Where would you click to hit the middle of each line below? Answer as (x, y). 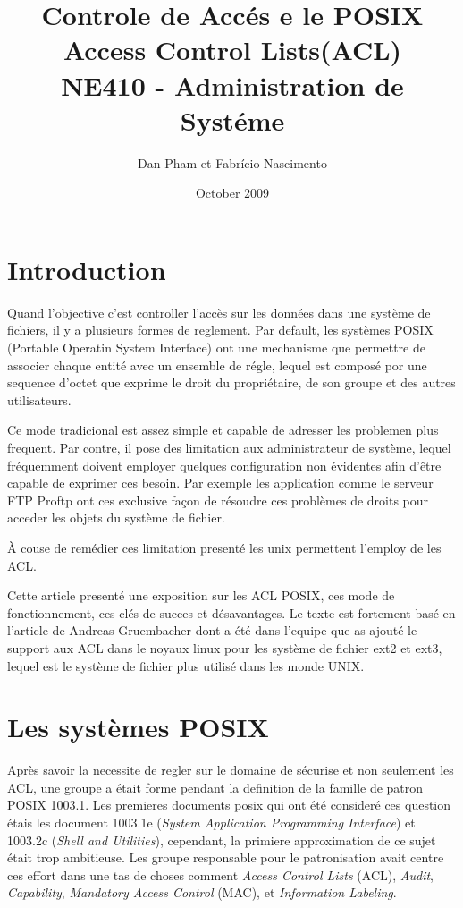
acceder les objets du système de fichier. (116, 518)
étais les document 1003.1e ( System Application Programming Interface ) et (211, 822)
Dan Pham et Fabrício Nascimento (232, 162)
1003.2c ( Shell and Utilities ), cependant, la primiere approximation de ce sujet (222, 840)
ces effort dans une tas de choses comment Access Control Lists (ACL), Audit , (220, 874)
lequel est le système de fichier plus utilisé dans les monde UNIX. (186, 665)
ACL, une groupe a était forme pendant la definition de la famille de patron (215, 787)
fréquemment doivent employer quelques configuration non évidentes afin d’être (224, 465)
